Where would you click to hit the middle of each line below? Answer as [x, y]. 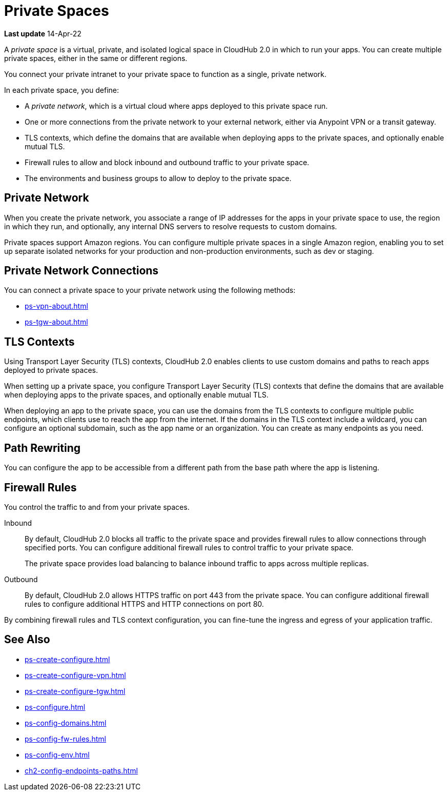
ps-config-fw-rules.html [65, 739]
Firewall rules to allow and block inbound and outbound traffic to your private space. [167, 162]
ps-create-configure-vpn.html [75, 675]
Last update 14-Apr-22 [43, 33]
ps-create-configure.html [67, 659]
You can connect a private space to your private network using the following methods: [150, 290]
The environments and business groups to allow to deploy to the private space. [158, 178]
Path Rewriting [42, 448]
